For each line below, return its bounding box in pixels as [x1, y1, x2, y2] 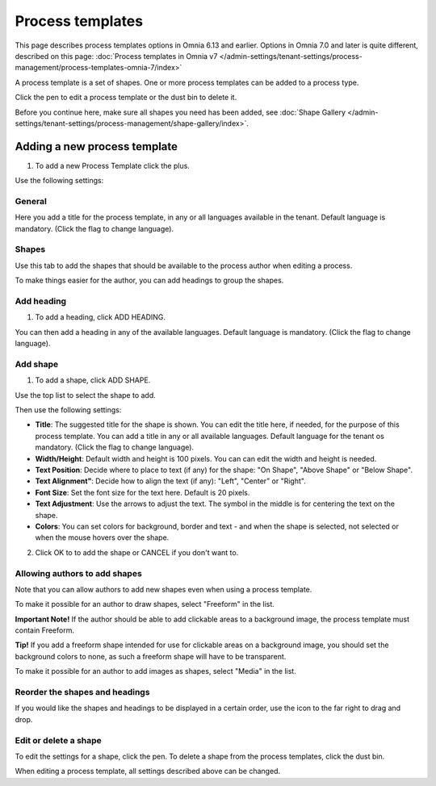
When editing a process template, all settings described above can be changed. [15, 767, 281, 776]
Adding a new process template [15, 140, 178, 153]
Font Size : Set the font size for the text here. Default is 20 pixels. [35, 487, 250, 497]
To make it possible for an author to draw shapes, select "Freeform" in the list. [15, 600, 275, 609]
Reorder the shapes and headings [15, 687, 150, 698]
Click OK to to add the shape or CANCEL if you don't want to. [35, 547, 239, 557]
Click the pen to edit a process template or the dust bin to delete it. [15, 93, 237, 102]
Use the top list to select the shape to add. [15, 390, 157, 399]
